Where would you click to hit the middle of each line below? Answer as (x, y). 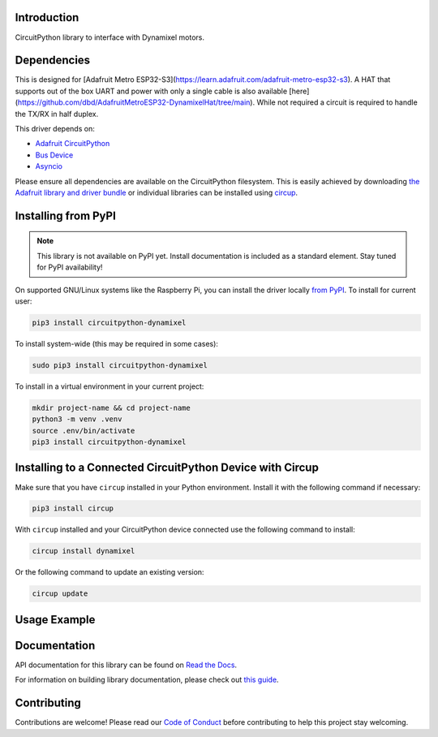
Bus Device (54, 155)
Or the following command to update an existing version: (109, 572)
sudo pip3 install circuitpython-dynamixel (120, 365)
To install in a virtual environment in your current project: (109, 386)
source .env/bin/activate (84, 431)
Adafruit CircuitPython (73, 144)
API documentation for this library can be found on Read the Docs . (126, 665)
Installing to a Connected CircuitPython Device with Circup (167, 468)
